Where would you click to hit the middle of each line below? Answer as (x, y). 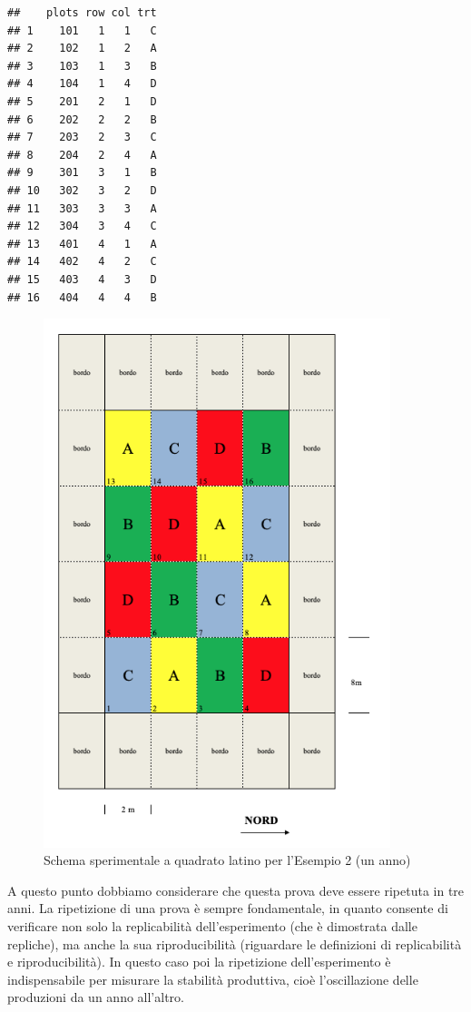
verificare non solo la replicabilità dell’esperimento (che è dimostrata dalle (212, 926)
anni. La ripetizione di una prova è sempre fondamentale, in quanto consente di (228, 908)
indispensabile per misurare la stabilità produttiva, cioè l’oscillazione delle (213, 979)
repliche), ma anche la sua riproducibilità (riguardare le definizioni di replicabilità (235, 943)
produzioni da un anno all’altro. (96, 997)
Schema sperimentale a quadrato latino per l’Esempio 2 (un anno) (227, 860)
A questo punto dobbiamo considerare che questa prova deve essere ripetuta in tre (236, 890)
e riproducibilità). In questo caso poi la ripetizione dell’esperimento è (199, 962)
